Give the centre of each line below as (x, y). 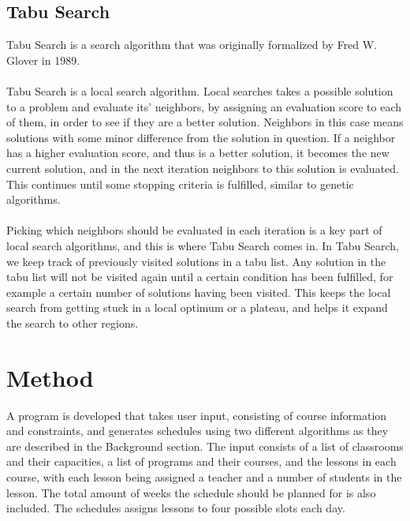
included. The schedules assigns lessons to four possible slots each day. (176, 508)
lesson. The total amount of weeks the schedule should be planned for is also (191, 492)
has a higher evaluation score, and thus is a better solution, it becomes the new (198, 153)
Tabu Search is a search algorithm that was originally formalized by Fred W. (192, 45)
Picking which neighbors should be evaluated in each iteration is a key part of (194, 230)
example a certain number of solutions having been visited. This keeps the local (199, 292)
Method (50, 377)
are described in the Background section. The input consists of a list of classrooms (205, 446)
